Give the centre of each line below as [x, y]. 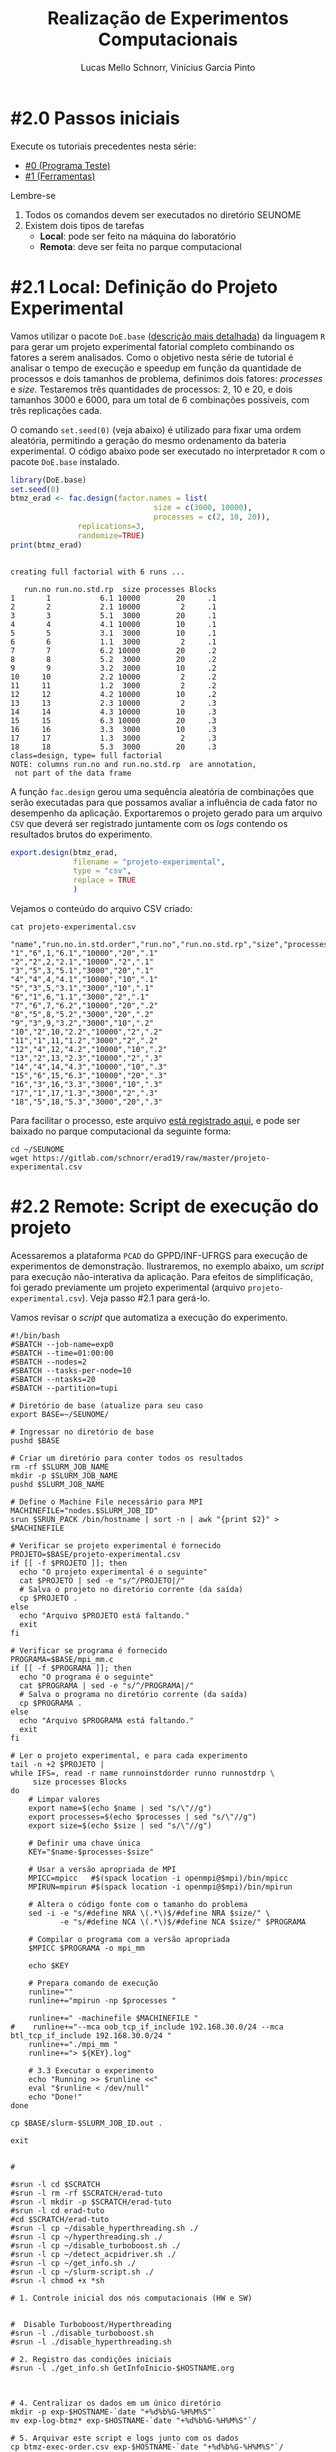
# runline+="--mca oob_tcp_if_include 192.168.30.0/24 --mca [147, 2027]
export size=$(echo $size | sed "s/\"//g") [120, 1825]
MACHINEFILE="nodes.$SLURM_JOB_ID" [84, 1510]
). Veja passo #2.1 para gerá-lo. [146, 1298]
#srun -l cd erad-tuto [57, 2210]
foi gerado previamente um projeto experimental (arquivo [128, 1287]
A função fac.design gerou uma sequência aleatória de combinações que [162, 791]
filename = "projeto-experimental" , [149, 862]
